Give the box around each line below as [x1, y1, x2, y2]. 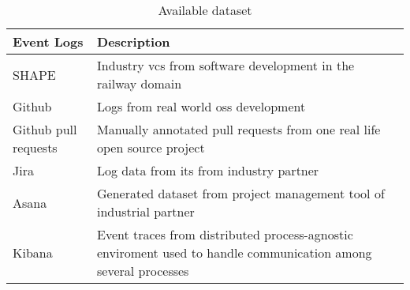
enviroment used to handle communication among [97, 243, 372, 262]
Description [97, 32, 170, 51]
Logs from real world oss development [97, 97, 306, 115]
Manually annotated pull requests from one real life [97, 120, 381, 138]
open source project [97, 138, 205, 156]
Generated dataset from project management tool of [97, 184, 385, 202]
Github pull [13, 120, 77, 138]
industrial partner [97, 202, 195, 220]
